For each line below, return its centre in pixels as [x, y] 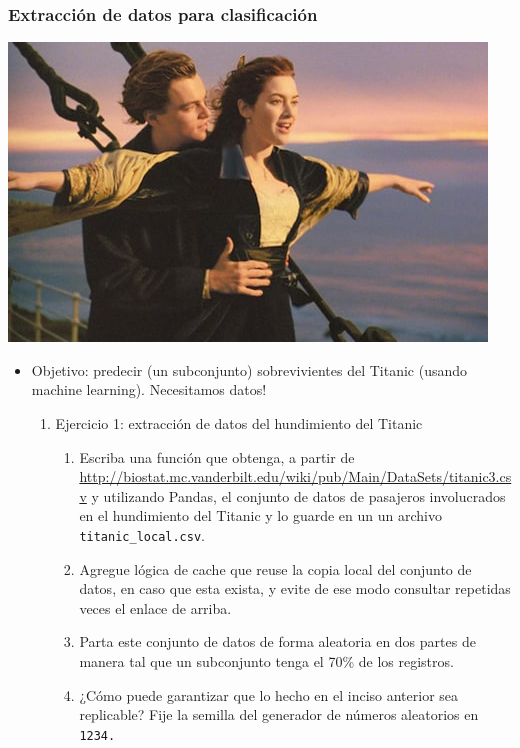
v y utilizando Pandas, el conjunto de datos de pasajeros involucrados [292, 495]
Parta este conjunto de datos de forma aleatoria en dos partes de [277, 641]
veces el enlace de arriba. [155, 607]
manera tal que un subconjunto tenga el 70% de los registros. [266, 661]
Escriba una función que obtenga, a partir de [217, 456]
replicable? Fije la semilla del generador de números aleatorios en [279, 714]
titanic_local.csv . [142, 534]
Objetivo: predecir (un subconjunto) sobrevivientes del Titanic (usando [249, 369]
